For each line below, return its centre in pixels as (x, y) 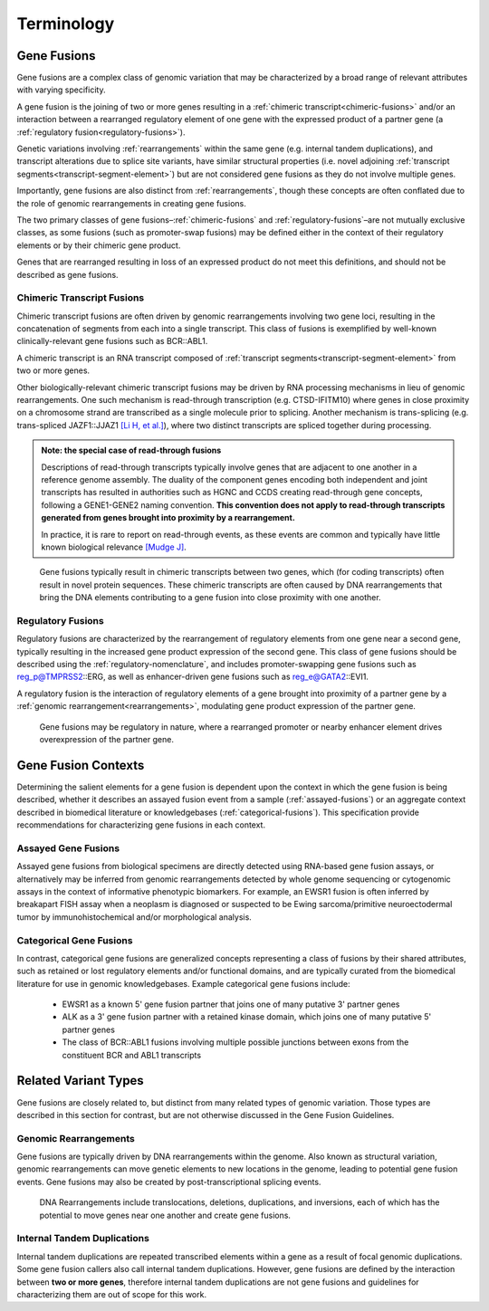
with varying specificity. (61, 90)
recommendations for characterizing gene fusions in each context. (141, 825)
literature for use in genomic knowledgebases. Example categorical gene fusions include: (183, 983)
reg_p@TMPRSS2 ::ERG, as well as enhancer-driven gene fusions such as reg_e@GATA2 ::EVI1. (192, 677)
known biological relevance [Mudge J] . (114, 547)
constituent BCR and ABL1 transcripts (132, 1055)
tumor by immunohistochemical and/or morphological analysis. (134, 917)
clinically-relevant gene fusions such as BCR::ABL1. (112, 341)
